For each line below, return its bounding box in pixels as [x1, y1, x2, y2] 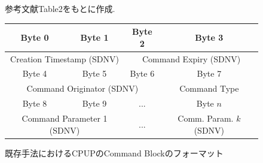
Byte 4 [22, 67, 47, 80]
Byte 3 [195, 31, 224, 43]
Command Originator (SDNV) [26, 82, 139, 95]
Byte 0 [20, 31, 49, 43]
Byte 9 [82, 97, 107, 110]
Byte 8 [22, 97, 47, 110]
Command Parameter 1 [22, 111, 108, 124]
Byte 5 [82, 67, 107, 80]
